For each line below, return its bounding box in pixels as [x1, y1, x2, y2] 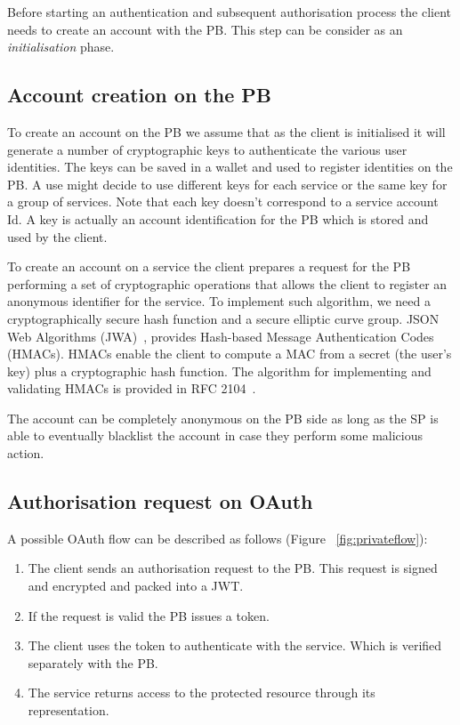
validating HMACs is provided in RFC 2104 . [7, 379, 256, 398]
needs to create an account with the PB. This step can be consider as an [7, 20, 403, 38]
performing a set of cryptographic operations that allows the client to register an [7, 274, 448, 293]
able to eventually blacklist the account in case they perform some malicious [7, 426, 424, 445]
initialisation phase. [7, 37, 115, 56]
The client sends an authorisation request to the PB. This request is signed [28, 559, 438, 577]
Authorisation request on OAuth [7, 487, 313, 515]
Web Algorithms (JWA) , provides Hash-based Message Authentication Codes [7, 326, 434, 345]
